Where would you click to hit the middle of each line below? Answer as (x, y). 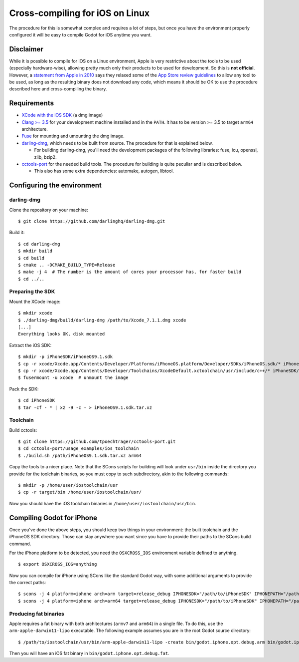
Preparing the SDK (32, 292)
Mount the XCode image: (35, 302)
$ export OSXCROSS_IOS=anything (58, 564)
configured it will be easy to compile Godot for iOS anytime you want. (80, 34)
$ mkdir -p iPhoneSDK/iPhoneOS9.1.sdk (66, 357)
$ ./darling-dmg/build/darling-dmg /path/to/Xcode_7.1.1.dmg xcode (102, 320)
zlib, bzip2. (45, 157)
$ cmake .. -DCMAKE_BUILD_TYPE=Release (67, 265)
